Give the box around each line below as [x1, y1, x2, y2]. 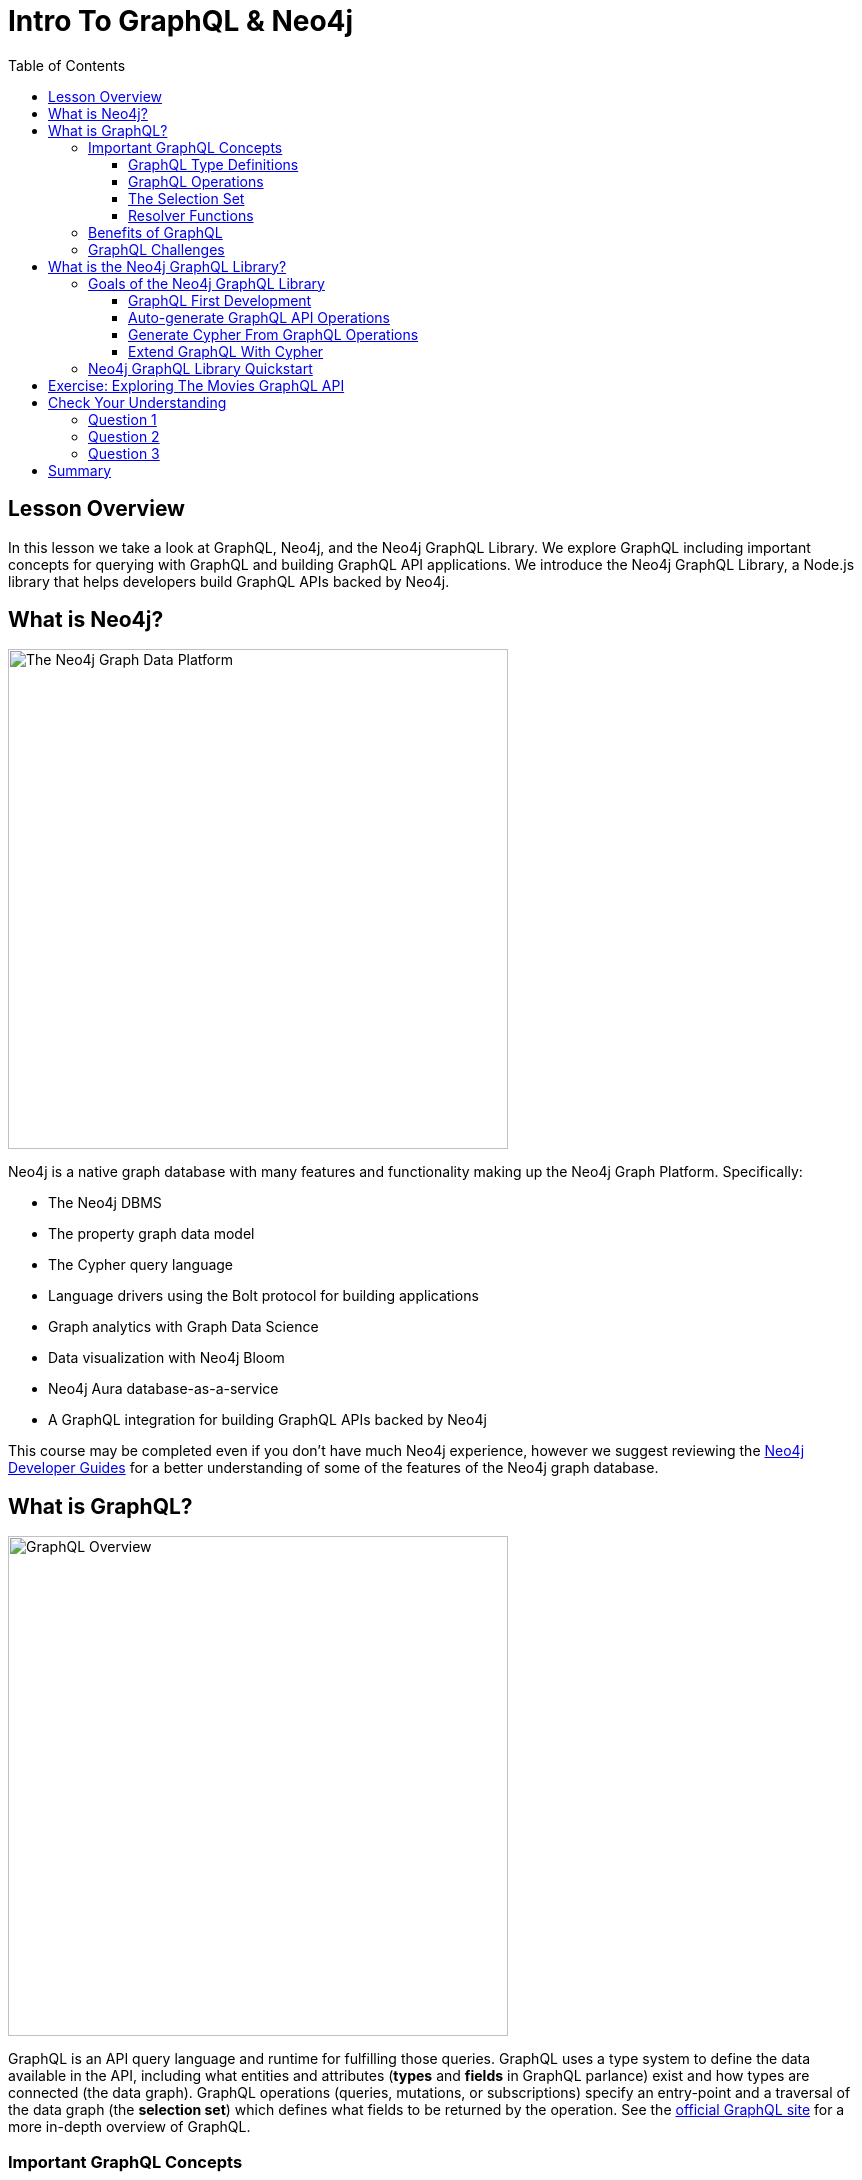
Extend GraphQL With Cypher [128, 342, 324, 360]
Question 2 [88, 427, 160, 445]
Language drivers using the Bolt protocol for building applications [48, 1287, 479, 1305]
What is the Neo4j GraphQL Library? [48, 257, 287, 275]
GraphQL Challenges [88, 240, 225, 258]
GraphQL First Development [128, 291, 312, 309]
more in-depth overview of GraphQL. [8, 2118, 251, 2136]
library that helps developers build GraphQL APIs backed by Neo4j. [8, 572, 450, 590]
